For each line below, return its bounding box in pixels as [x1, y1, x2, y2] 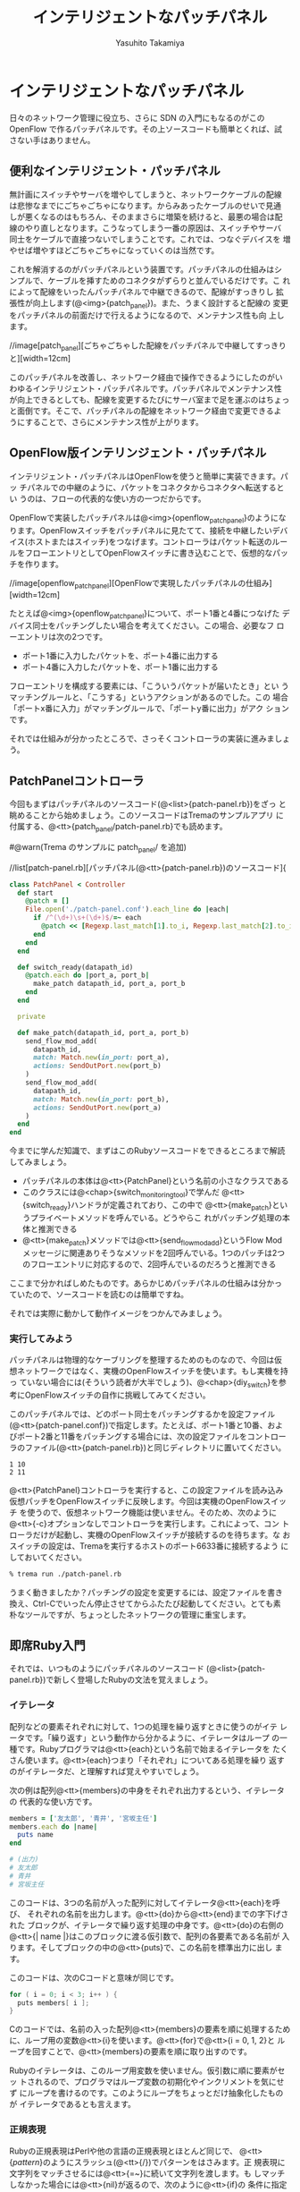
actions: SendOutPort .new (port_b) [32, 1061, 162, 1071]
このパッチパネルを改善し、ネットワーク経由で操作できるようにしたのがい [9, 372, 283, 383]
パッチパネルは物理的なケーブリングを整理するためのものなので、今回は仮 [9, 1354, 283, 1364]
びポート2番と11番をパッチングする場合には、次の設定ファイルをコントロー [9, 1431, 287, 1441]
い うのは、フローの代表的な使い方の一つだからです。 [9, 493, 207, 504]
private [17, 1012, 46, 1021]
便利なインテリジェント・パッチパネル [9, 164, 221, 179]
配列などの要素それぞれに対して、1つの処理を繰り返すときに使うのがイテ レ [9, 1720, 288, 1731]
